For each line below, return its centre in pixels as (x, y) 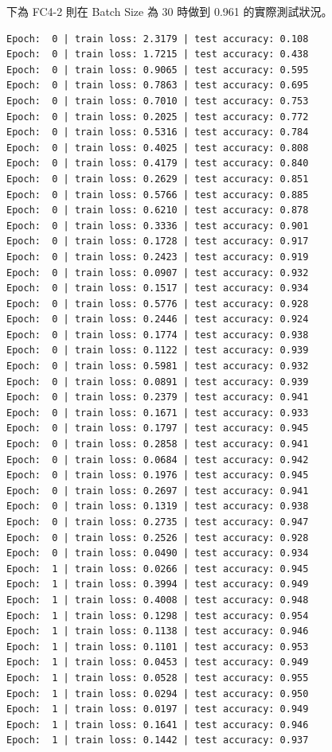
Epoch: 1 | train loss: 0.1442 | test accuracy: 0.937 (158, 740)
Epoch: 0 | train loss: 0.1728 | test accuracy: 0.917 (158, 242)
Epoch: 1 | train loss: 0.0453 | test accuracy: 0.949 (158, 662)
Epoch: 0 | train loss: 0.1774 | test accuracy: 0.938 (158, 335)
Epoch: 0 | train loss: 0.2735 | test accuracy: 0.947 (158, 522)
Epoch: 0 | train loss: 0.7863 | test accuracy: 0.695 (158, 86)
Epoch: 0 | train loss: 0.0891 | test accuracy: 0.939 (158, 382)
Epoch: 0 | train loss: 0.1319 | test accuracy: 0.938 (158, 507)
